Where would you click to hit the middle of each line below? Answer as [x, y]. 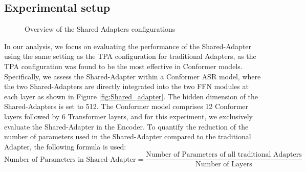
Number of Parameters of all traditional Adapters [224, 155]
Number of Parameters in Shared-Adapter [70, 159]
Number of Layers [224, 165]
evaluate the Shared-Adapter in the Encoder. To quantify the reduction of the [126, 126]
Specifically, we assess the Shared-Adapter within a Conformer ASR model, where [133, 76]
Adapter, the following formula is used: [65, 146]
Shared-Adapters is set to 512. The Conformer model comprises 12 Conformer [126, 106]
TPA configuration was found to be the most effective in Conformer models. [123, 66]
